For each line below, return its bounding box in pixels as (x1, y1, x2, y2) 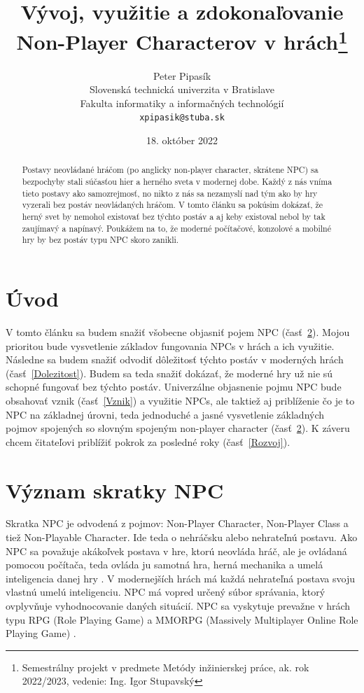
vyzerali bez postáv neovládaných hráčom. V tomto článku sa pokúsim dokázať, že (22, 199, 323, 211)
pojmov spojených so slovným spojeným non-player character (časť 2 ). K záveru (6, 421, 350, 435)
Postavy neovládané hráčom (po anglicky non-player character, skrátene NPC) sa (22, 164, 318, 176)
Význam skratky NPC (6, 475, 224, 504)
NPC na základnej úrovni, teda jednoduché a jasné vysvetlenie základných (6, 407, 325, 421)
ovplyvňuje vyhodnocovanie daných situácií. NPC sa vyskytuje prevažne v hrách (6, 598, 351, 613)
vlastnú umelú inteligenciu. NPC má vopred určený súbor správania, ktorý (6, 584, 325, 599)
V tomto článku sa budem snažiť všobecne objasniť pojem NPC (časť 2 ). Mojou (6, 325, 350, 339)
